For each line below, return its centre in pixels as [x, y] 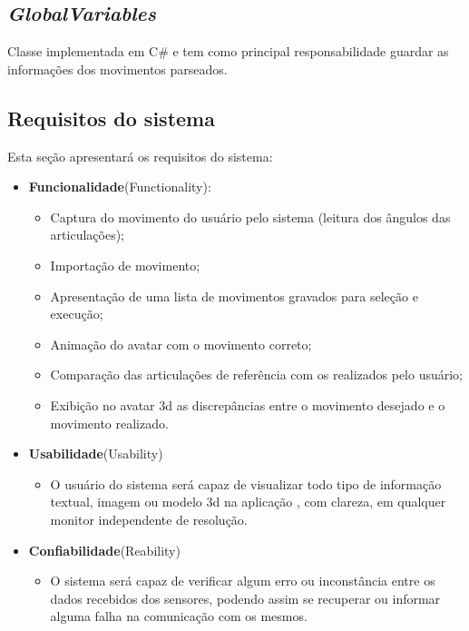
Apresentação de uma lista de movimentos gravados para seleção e [234, 296]
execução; [77, 314]
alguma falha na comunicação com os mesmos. [179, 616]
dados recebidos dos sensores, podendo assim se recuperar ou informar [245, 598]
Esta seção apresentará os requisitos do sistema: [140, 156]
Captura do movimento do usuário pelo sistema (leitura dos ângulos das [250, 217]
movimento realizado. [109, 423]
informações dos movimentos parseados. [117, 69]
